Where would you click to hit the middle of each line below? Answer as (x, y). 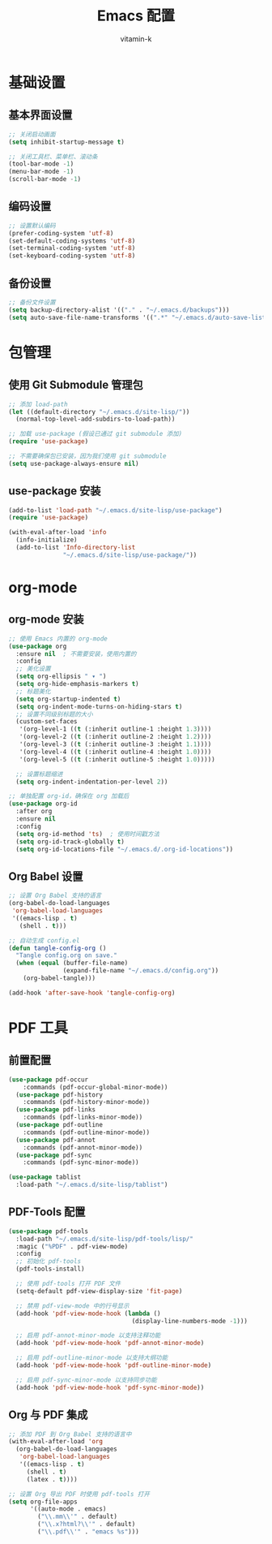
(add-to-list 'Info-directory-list (76, 548)
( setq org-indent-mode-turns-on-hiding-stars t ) (99, 706)
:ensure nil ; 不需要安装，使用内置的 (76, 653)
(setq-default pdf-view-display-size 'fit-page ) (99, 1291)
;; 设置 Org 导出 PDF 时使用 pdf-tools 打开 (79, 1494)
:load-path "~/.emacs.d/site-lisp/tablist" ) (92, 1185)
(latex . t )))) (52, 1479)
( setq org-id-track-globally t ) (70, 841)
